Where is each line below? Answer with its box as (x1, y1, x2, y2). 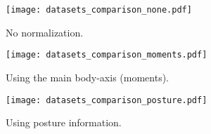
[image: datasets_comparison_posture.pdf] (6, 95, 207, 105)
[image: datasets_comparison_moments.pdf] (6, 50, 207, 60)
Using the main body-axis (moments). (6, 69, 170, 84)
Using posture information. (6, 115, 122, 130)
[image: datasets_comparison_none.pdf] (6, 5, 192, 15)
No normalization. (6, 25, 84, 39)
